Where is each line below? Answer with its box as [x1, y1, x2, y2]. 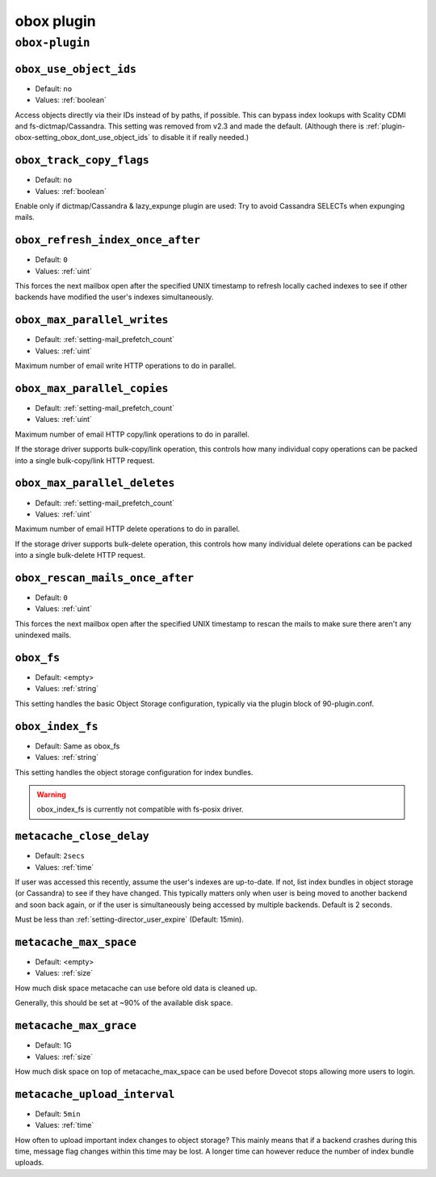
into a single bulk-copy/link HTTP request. [15, 455, 155, 465]
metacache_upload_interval [15, 1087, 175, 1101]
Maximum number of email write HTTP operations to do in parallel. [15, 361, 237, 371]
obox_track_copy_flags [15, 154, 149, 167]
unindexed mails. [15, 631, 72, 640]
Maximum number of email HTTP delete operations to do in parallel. [15, 524, 241, 534]
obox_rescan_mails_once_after [15, 571, 195, 584]
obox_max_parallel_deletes [15, 477, 175, 490]
